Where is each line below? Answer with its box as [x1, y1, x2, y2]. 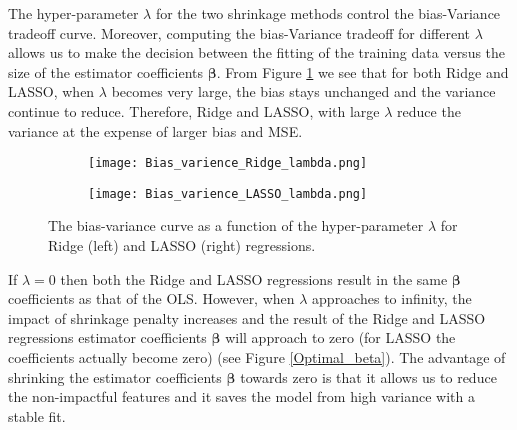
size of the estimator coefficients [8, 61, 204, 82]
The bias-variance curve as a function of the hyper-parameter [48, 215, 424, 236]
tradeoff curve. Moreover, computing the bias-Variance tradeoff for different [8, 22, 470, 43]
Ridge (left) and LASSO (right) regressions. [48, 235, 316, 256]
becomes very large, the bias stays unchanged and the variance [111, 81, 496, 102]
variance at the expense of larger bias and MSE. [8, 120, 303, 141]
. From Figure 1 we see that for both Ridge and [216, 61, 509, 82]
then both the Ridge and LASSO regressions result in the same [60, 268, 448, 289]
